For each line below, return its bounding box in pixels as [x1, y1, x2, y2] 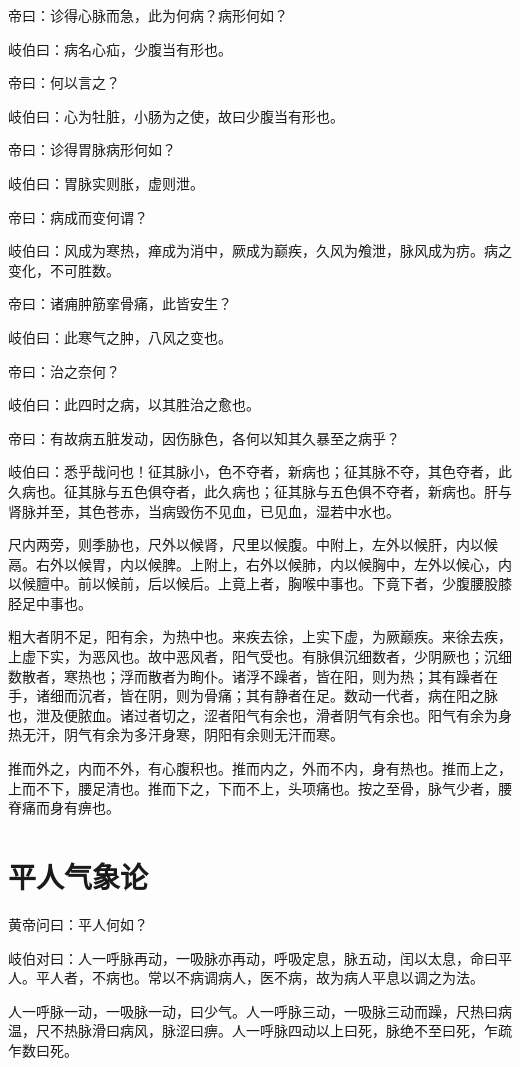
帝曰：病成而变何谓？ [8, 206, 148, 227]
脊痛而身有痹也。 [8, 797, 120, 818]
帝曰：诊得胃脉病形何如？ [8, 139, 176, 160]
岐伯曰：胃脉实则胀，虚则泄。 [8, 172, 204, 193]
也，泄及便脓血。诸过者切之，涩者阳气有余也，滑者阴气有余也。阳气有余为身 [8, 704, 512, 725]
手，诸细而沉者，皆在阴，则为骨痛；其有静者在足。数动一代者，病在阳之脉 [8, 685, 498, 706]
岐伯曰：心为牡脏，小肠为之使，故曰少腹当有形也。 [8, 105, 344, 126]
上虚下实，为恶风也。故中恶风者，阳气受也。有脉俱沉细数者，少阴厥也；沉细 [8, 646, 512, 667]
